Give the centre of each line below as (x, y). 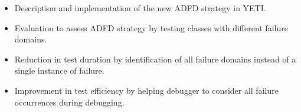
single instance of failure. (59, 70)
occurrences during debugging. (69, 102)
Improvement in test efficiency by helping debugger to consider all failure (146, 90)
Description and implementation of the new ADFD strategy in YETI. (140, 8)
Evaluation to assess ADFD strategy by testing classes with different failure (151, 27)
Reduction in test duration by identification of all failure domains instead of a (155, 59)
